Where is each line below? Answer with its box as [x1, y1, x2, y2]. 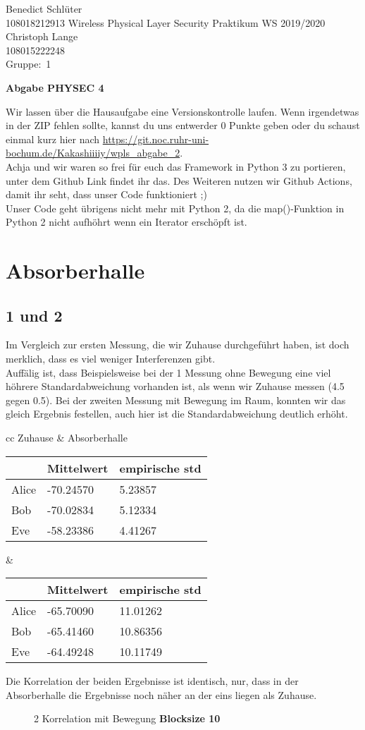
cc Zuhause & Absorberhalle [6, 430, 128, 445]
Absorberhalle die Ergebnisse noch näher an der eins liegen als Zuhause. [6, 687, 317, 702]
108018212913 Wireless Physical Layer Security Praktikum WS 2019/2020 [6, 15, 326, 30]
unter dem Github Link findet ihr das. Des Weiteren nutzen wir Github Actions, [6, 173, 352, 188]
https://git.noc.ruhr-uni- [102, 131, 209, 146]
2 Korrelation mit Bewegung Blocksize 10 [34, 711, 221, 726]
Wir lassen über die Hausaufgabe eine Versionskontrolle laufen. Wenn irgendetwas [6, 104, 359, 118]
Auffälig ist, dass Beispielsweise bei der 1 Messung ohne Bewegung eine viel [6, 365, 331, 379]
